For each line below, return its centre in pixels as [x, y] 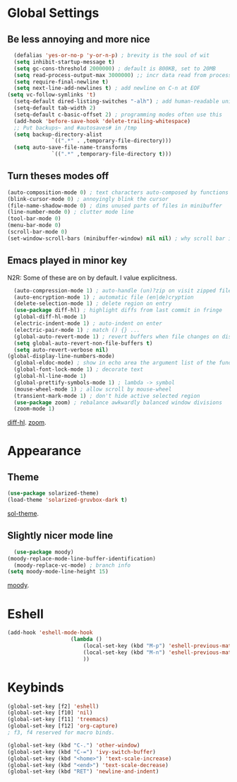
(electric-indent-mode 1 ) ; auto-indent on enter [88, 323]
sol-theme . [23, 513]
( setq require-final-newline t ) [61, 82]
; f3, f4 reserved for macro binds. [61, 733]
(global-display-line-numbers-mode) [61, 356]
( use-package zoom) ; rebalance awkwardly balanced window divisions [118, 402]
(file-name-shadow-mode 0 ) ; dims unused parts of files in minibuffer [115, 206]
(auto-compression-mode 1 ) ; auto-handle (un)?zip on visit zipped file [123, 291]
